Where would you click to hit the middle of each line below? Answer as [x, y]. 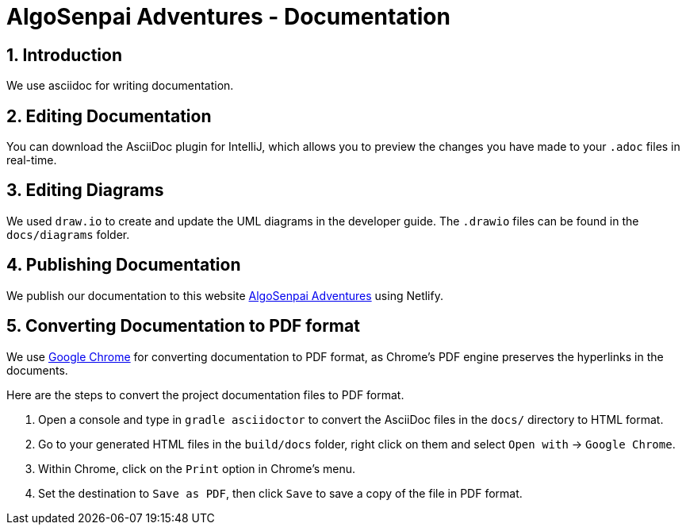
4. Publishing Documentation [124, 265]
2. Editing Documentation [109, 116]
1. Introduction [64, 55]
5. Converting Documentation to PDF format [183, 326]
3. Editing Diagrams [85, 190]
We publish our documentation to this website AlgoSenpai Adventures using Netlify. [225, 295]
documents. [37, 370]
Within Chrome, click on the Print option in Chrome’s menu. [197, 468]
